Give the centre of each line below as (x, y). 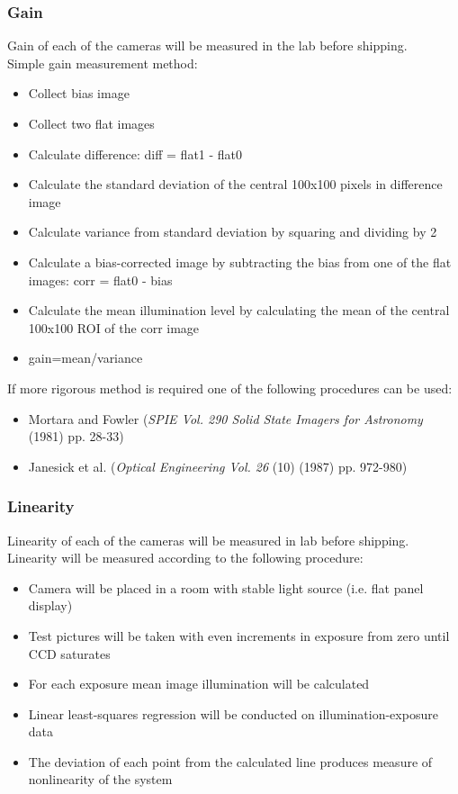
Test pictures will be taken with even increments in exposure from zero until (239, 635)
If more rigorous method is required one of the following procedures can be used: (230, 388)
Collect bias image (79, 93)
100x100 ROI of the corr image (114, 327)
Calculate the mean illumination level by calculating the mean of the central (239, 310)
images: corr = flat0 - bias (100, 280)
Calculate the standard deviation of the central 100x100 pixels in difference (235, 184)
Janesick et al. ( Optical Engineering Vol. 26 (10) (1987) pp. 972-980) (218, 466)
